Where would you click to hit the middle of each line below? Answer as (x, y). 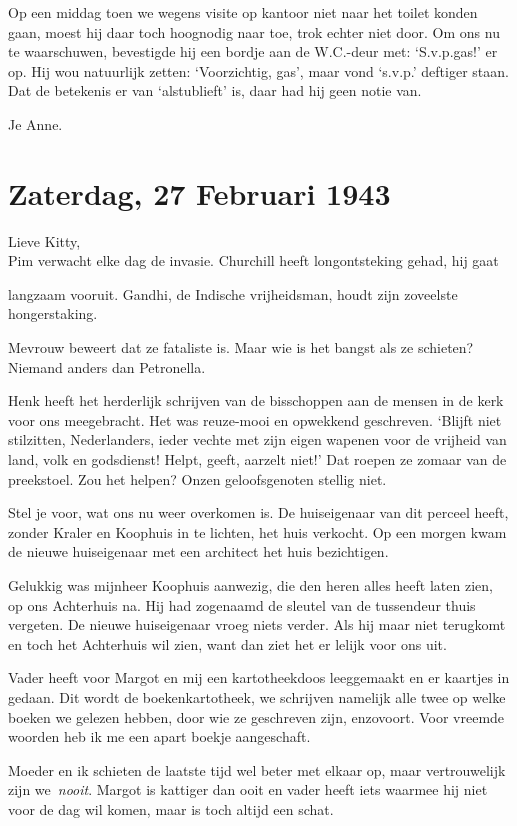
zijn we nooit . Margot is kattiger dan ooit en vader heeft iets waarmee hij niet (248, 789)
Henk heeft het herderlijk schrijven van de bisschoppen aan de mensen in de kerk (256, 400)
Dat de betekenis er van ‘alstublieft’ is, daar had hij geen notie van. (215, 90)
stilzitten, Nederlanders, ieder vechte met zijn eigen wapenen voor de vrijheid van (257, 439)
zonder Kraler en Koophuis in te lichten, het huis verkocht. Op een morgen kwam (257, 531)
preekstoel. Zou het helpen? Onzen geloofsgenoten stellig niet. (197, 478)
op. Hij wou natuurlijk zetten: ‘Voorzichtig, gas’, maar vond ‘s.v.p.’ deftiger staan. (258, 70)
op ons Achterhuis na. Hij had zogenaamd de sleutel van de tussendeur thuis (242, 604)
